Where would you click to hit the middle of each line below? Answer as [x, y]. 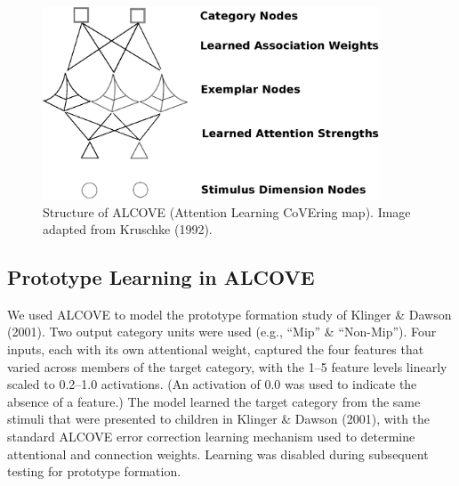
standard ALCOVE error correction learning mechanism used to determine [211, 437]
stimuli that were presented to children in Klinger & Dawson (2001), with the [219, 419]
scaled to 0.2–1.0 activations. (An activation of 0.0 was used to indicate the [212, 384]
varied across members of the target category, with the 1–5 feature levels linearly [227, 366]
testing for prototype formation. [94, 471]
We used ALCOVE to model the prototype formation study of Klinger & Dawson [229, 314]
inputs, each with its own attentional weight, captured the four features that [216, 349]
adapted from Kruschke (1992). [128, 229]
